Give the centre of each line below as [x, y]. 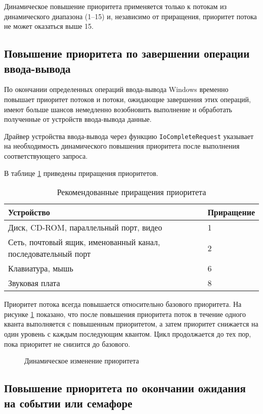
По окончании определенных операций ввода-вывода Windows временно [116, 89]
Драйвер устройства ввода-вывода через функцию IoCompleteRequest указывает [129, 136]
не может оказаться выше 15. [49, 26]
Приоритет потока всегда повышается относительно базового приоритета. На [123, 304]
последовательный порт [50, 254]
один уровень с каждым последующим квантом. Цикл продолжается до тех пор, [128, 333]
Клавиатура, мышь [41, 268]
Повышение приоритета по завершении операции [127, 53]
